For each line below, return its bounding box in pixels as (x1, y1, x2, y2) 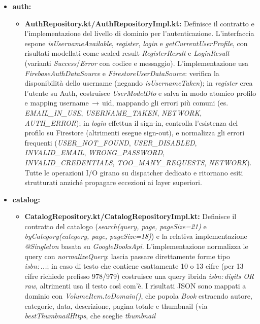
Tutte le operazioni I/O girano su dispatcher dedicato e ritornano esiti (24, 167, 243, 177)
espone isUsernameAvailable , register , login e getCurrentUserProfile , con (24, 38, 248, 48)
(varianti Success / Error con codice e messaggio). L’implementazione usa (24, 57, 249, 68)
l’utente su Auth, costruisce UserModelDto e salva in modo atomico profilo (24, 87, 256, 98)
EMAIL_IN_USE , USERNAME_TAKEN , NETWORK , (24, 107, 202, 118)
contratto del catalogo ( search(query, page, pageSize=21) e (24, 221, 207, 231)
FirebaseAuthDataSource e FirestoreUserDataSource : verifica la (24, 67, 219, 78)
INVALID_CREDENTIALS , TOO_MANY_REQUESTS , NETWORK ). (24, 157, 252, 167)
